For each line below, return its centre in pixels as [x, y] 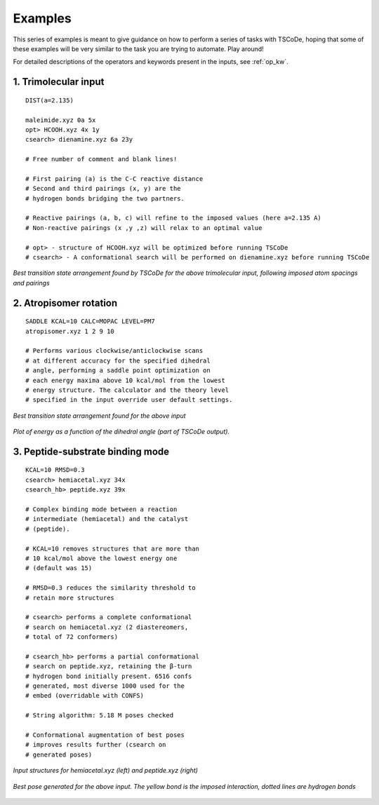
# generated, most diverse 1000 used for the [105, 686]
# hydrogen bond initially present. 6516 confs [109, 676]
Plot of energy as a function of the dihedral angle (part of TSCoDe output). [121, 432]
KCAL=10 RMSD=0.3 [55, 470]
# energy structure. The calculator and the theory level [127, 390]
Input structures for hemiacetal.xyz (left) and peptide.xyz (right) [105, 771]
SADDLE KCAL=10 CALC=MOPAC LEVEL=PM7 [91, 322]
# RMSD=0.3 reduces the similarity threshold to [111, 588]
